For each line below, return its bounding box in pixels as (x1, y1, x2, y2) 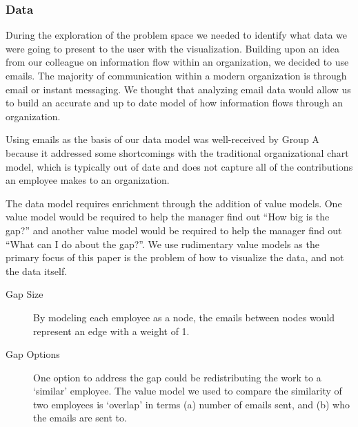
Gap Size (6, 287, 43, 301)
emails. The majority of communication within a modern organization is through (6, 68, 347, 82)
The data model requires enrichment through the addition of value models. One (6, 196, 342, 210)
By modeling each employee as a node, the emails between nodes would (33, 310, 335, 324)
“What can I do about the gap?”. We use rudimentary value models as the (6, 236, 319, 251)
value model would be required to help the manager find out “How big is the (6, 209, 330, 224)
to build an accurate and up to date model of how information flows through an (6, 95, 344, 110)
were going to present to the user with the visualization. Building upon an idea (6, 41, 339, 55)
